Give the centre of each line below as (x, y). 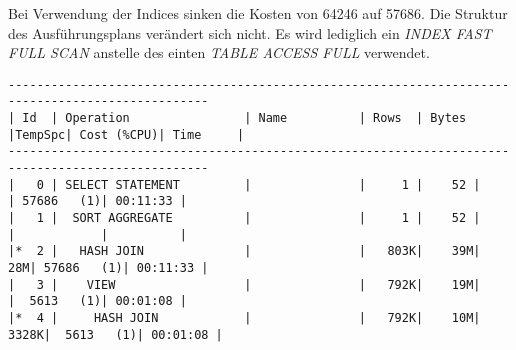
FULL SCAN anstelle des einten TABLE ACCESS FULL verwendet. (219, 52)
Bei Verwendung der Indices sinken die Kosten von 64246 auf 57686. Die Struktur (258, 13)
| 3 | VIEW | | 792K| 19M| (244, 284)
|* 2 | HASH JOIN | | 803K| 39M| (244, 251)
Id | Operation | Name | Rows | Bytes (244, 118)
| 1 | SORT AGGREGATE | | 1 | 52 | (244, 218)
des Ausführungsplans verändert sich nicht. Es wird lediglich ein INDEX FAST (250, 32)
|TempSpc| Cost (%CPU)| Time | (126, 134)
